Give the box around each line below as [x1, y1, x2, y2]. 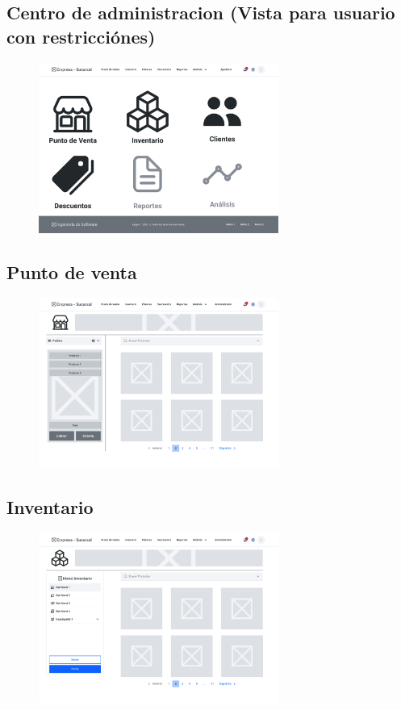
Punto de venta [6, 259, 137, 284]
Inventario [6, 495, 94, 520]
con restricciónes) [6, 23, 156, 48]
